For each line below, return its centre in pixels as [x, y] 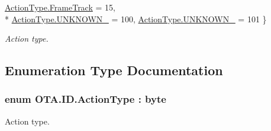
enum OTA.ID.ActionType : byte [86, 99]
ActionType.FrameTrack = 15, [60, 7]
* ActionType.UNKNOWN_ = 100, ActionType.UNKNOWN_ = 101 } [136, 19]
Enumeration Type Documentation [114, 70]
